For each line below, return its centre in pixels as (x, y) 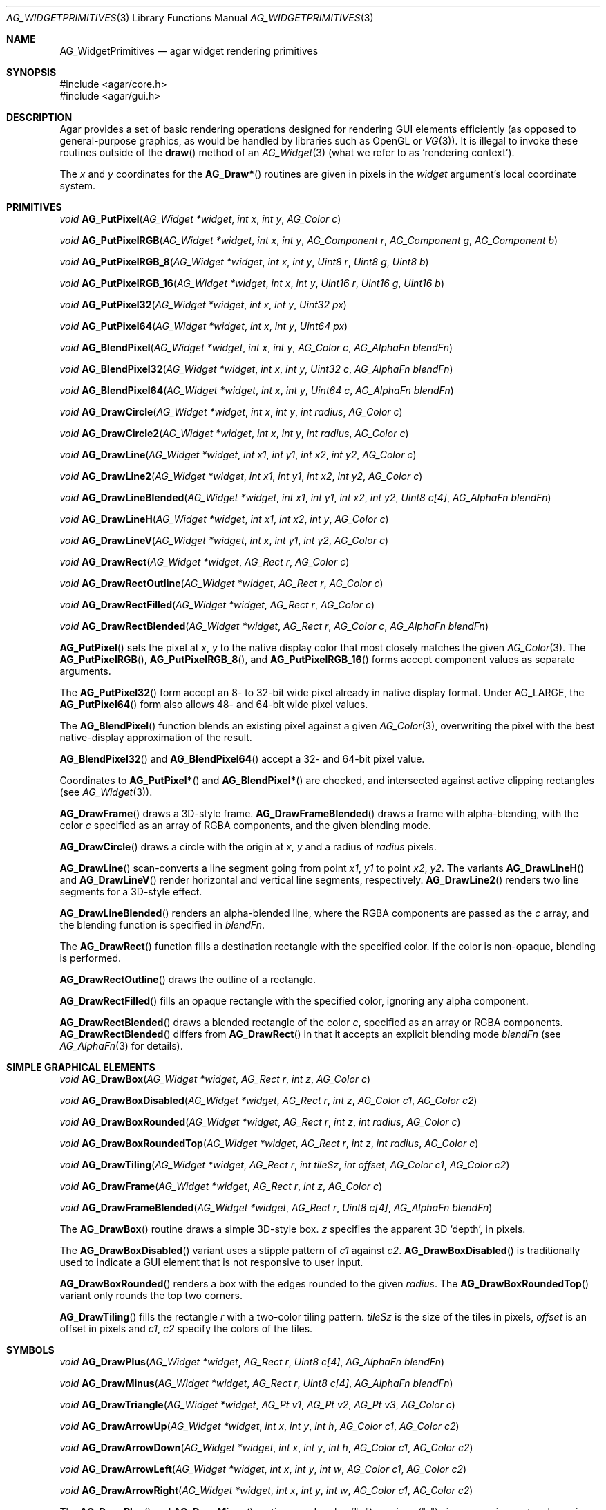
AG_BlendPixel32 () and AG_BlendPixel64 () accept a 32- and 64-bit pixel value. (242, 759)
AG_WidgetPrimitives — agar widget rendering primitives (189, 51)
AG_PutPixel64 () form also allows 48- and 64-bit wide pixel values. (214, 704)
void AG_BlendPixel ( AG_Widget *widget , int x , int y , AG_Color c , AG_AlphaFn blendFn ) (256, 347)
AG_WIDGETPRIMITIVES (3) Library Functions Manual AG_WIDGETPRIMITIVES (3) (190, 18)
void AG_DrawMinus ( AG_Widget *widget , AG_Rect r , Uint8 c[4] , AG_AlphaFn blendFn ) (256, 1383)
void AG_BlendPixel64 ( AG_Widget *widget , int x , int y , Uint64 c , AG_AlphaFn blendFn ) (257, 390)
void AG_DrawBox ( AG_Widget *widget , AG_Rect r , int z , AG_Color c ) (215, 1079)
